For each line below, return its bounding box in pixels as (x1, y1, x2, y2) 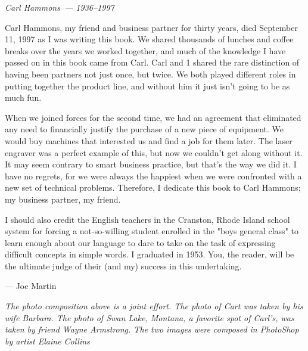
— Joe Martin (5, 279, 57, 292)
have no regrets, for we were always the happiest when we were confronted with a (5, 169, 302, 182)
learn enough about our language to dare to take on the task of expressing (5, 236, 276, 249)
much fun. (5, 91, 42, 104)
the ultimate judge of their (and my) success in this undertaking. (5, 259, 242, 272)
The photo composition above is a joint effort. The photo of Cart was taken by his (5, 300, 303, 312)
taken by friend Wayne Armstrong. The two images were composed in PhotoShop (5, 323, 299, 336)
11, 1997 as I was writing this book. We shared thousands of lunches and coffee (5, 33, 294, 45)
